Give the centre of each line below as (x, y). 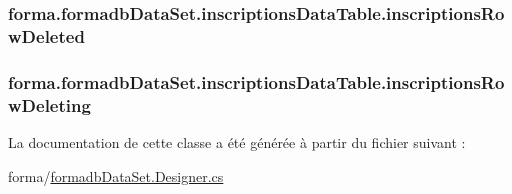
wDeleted (46, 35)
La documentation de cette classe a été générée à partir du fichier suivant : (237, 141)
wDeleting (49, 104)
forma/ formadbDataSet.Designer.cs (116, 175)
